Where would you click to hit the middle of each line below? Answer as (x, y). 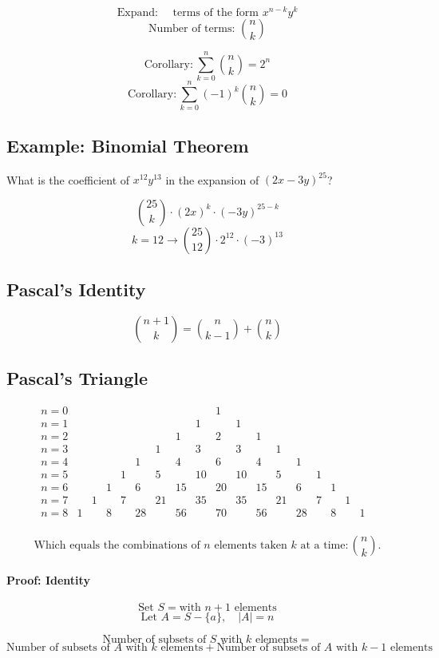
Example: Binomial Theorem (128, 145)
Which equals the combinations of (117, 546)
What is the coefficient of (68, 179)
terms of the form (216, 13)
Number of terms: (192, 29)
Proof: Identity (48, 579)
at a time (323, 546)
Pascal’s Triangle (77, 378)
